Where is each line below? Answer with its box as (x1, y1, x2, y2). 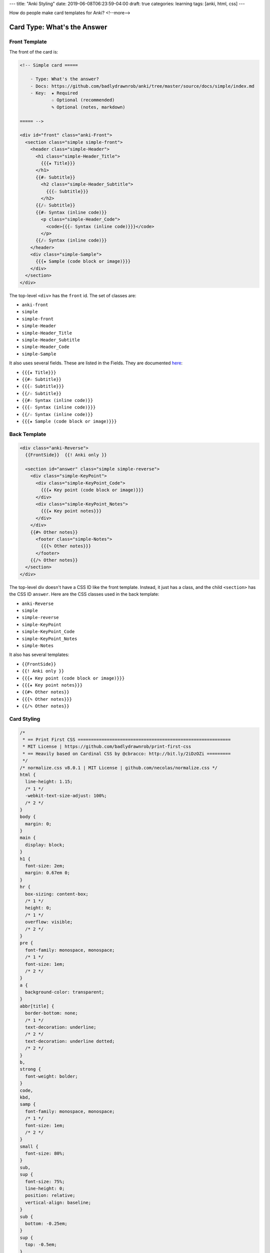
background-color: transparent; (25, 989, 104, 995)
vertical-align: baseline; (25, 1199, 91, 1205)
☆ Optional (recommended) (51, 97, 115, 103)
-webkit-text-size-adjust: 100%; (25, 793, 107, 799)
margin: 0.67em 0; (25, 870, 70, 876)
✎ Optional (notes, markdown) (51, 104, 125, 110)
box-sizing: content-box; (25, 891, 88, 897)
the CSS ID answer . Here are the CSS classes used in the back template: (9, 591, 159, 597)
